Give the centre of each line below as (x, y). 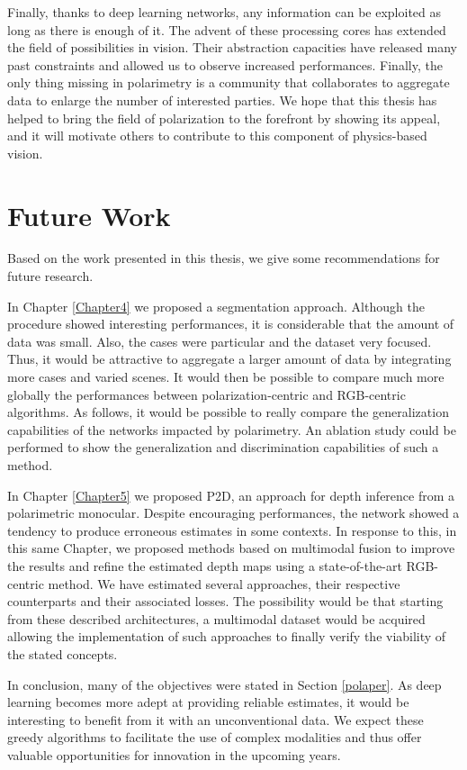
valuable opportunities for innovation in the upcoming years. (174, 754)
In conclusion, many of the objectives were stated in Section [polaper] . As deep (225, 684)
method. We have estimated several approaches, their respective (224, 583)
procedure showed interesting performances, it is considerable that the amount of (231, 324)
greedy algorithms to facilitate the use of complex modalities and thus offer (215, 737)
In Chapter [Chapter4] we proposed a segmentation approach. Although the (216, 306)
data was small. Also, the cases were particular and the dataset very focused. (220, 341)
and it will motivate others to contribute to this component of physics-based (217, 136)
